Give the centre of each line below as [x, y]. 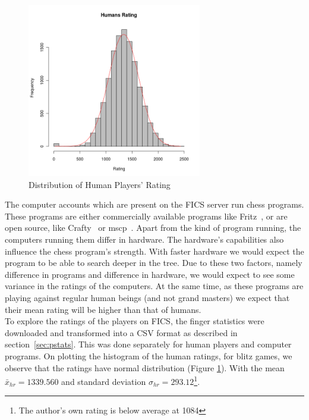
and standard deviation [104, 381]
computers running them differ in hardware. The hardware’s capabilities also [144, 239]
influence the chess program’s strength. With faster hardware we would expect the [154, 251]
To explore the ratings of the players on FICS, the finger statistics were [135, 321]
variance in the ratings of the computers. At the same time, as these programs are [154, 286]
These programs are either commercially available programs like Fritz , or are [146, 216]
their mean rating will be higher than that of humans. [103, 309]
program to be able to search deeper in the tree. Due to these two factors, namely [154, 263]
